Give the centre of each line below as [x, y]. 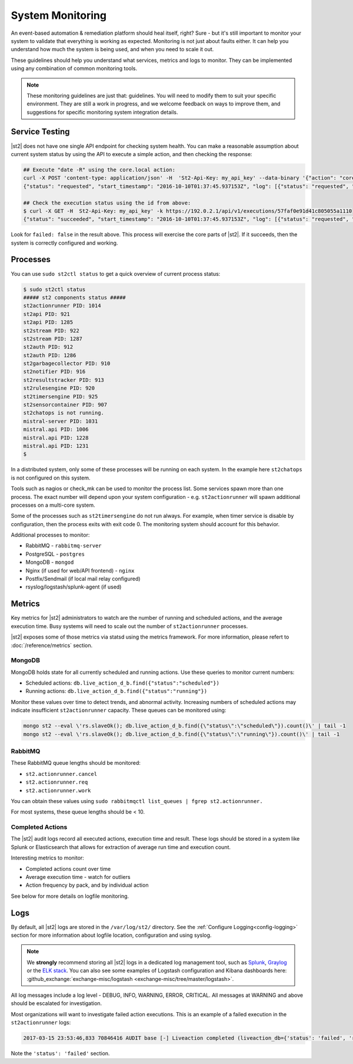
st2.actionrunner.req [57, 782]
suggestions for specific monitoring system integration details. [102, 112]
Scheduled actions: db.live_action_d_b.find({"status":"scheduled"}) [123, 683]
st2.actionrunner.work [58, 790]
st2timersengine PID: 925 [61, 396]
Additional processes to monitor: [50, 535]
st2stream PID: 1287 [53, 338]
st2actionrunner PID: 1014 [62, 306]
